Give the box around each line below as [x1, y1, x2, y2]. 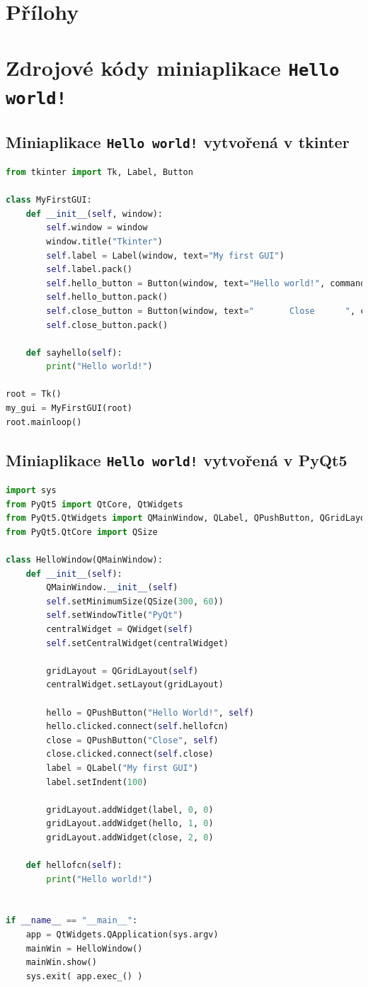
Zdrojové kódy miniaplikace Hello [6, 52, 340, 81]
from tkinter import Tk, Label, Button [6, 167, 193, 177]
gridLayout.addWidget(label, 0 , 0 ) [46, 804, 214, 815]
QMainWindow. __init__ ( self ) [46, 582, 178, 593]
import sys [6, 485, 57, 496]
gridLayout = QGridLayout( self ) [46, 665, 199, 676]
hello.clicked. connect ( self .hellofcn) [46, 721, 229, 732]
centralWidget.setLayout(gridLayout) [46, 679, 224, 690]
